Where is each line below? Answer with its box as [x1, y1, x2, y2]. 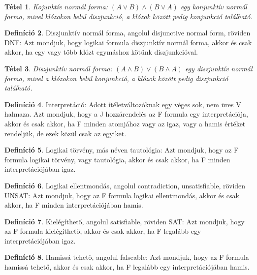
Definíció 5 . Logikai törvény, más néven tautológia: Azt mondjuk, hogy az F [4, 145, 239, 155]
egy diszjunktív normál [185, 63, 253, 73]
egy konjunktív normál [180, 1, 247, 11]
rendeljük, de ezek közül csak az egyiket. [4, 128, 127, 138]
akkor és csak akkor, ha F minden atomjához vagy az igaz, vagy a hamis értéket [4, 118, 246, 128]
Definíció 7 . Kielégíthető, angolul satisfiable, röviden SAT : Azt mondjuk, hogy [4, 216, 245, 226]
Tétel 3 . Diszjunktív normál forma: [4, 63, 113, 73]
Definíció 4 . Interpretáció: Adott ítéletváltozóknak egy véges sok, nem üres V [4, 99, 241, 109]
